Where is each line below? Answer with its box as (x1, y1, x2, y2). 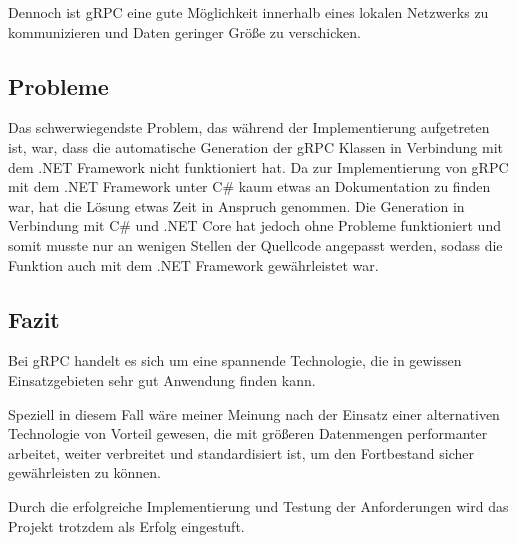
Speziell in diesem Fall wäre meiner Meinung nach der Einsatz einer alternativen (8, 403, 500, 424)
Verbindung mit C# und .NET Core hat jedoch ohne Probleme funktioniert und (8, 215, 501, 236)
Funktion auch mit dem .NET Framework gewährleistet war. (8, 254, 379, 275)
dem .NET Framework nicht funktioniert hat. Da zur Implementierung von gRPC (8, 156, 509, 177)
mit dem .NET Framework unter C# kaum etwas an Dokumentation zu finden (8, 176, 491, 197)
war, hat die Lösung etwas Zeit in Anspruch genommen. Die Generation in (8, 195, 465, 216)
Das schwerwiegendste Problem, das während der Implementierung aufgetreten (8, 117, 490, 138)
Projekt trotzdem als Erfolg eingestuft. (8, 515, 245, 536)
